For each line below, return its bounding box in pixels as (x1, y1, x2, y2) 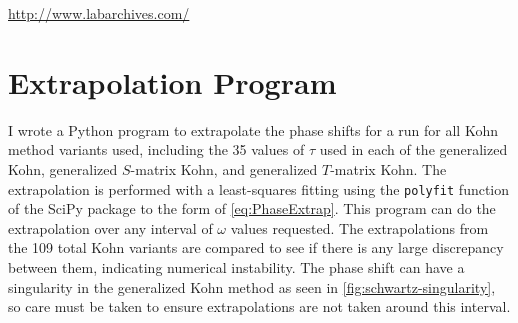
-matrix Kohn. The (330, 158, 447, 179)
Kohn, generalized (8, 158, 118, 179)
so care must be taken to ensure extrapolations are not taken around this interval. (8, 296, 511, 317)
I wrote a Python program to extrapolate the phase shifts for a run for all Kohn (8, 119, 498, 140)
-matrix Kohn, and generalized (130, 158, 318, 179)
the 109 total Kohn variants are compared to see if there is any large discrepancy (8, 237, 504, 258)
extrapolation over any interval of (8, 217, 213, 238)
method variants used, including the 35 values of (8, 139, 305, 160)
